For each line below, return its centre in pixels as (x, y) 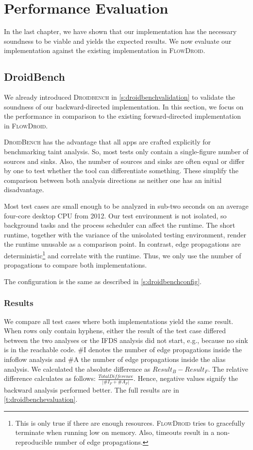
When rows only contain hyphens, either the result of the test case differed (115, 331)
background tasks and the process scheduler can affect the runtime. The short (120, 225)
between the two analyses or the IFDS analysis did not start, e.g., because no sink (126, 340)
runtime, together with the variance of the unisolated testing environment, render (125, 234)
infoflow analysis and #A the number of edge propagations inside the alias (115, 359)
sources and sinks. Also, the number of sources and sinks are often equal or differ (124, 161)
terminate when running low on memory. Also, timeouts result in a (115, 432)
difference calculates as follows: (50, 378)
